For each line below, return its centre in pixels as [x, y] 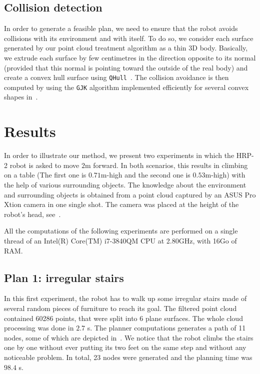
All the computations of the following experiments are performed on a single [121, 231]
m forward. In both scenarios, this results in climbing [166, 165]
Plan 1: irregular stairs [64, 277]
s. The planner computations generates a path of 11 [166, 328]
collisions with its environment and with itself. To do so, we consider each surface [129, 38]
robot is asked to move [44, 165]
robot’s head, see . [32, 214]
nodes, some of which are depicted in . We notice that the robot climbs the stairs [129, 337]
